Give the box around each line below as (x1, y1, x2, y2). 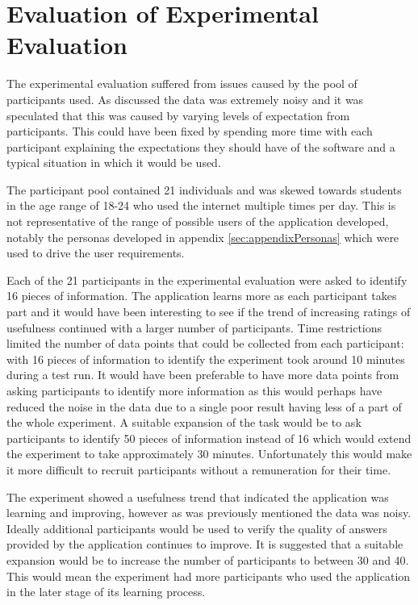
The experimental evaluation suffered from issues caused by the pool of (6, 75, 357, 92)
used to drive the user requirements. (6, 244, 185, 261)
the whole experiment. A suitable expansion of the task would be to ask (6, 414, 362, 431)
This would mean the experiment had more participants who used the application (6, 567, 411, 584)
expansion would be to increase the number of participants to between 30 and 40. (6, 551, 409, 568)
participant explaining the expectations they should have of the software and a (6, 138, 395, 155)
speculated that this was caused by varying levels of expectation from (6, 106, 350, 123)
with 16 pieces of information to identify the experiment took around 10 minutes (6, 350, 405, 367)
